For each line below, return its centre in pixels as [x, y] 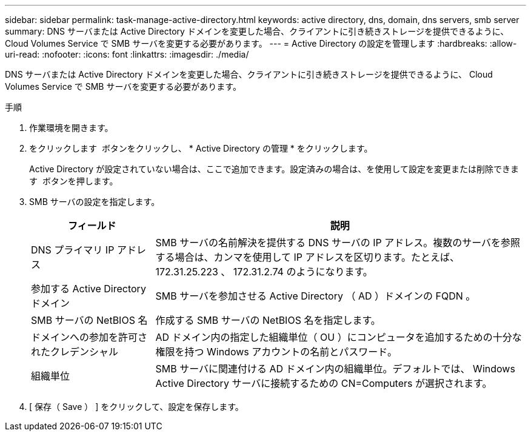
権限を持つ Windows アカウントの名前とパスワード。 [276, 352]
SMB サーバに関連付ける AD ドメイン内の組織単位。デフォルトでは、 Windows [335, 369]
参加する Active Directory [88, 289]
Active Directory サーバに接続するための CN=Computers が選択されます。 [324, 383]
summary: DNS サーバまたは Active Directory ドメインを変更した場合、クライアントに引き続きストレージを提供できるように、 [257, 31]
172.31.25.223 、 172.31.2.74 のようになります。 [264, 272]
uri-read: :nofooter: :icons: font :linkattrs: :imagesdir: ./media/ [127, 54]
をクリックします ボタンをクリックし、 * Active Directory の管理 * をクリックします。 [201, 148]
